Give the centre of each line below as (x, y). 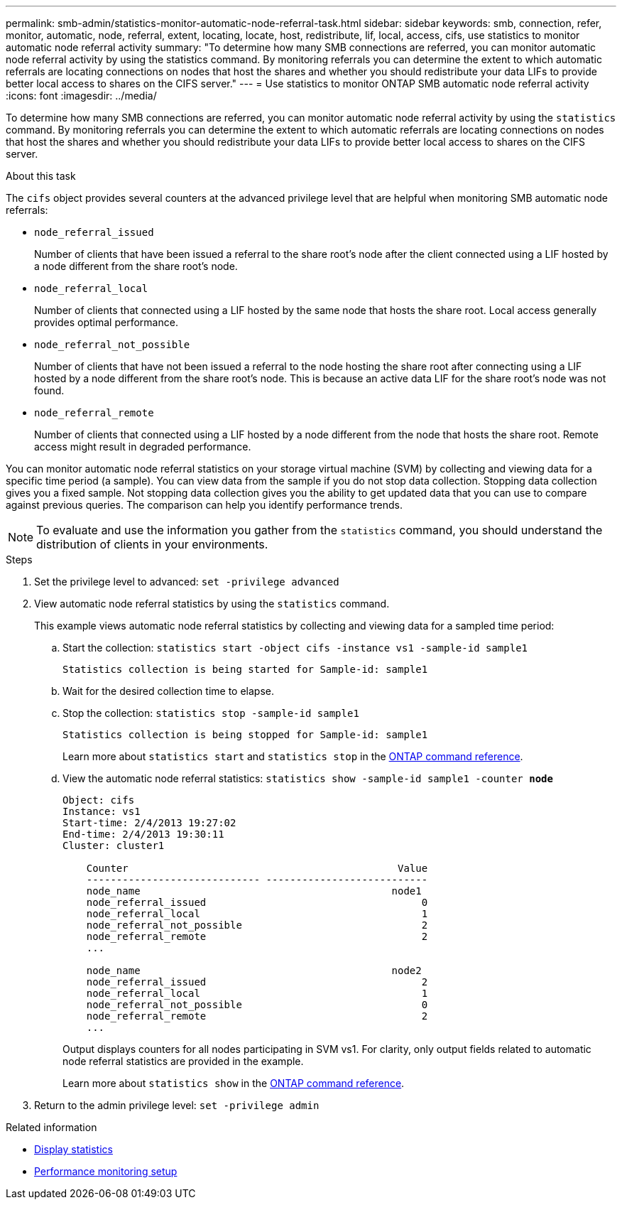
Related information (51, 1127)
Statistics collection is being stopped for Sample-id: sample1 (245, 735)
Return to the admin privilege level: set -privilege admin (177, 1105)
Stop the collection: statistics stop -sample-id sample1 (211, 713)
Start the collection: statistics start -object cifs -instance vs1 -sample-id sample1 (295, 648)
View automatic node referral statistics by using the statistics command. (212, 604)
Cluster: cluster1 (114, 845)
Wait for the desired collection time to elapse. (168, 691)
